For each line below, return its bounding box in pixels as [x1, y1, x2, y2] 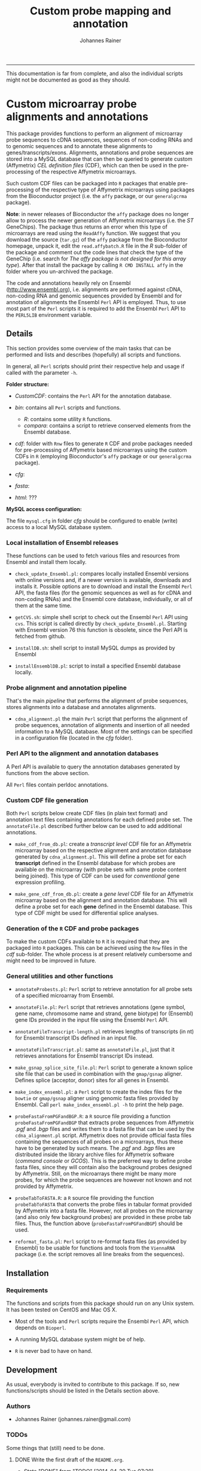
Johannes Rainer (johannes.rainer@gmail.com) [14, 1416, 131, 1423]
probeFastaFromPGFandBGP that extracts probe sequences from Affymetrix [14, 1119, 194, 1126]
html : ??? [14, 494, 37, 501]
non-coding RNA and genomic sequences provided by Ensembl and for [6, 292, 182, 299]
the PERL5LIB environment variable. [6, 311, 93, 319]
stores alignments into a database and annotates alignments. [6, 704, 156, 711]
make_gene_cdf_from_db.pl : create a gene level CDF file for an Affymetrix [14, 890, 194, 897]
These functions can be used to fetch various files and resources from [6, 552, 180, 559]
